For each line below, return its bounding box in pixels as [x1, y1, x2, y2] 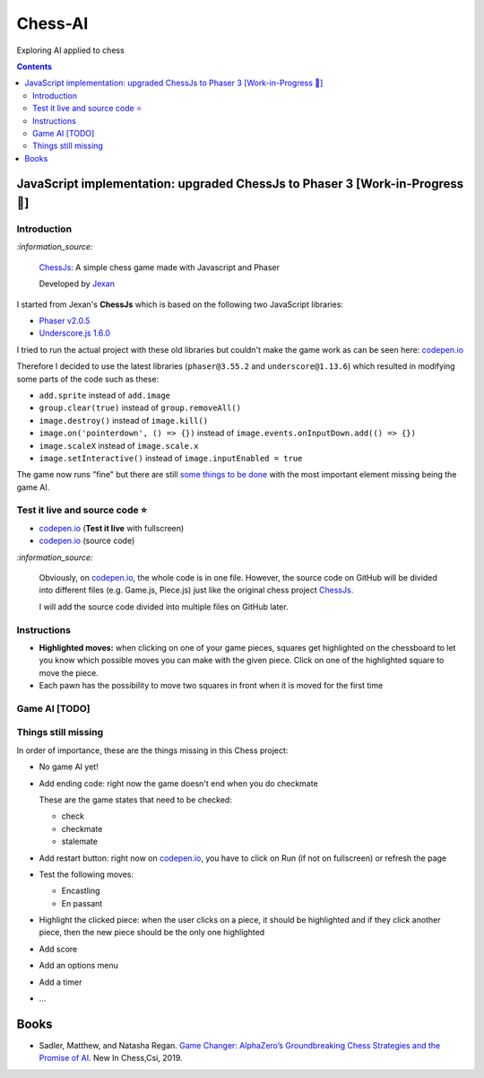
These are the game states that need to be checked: [39, 794, 232, 805]
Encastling [61, 885, 100, 897]
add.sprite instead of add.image [39, 390, 170, 400]
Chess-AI [16, 13, 89, 33]
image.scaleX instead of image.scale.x [39, 440, 199, 451]
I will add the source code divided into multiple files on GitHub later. [39, 601, 289, 612]
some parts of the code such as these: [16, 373, 160, 384]
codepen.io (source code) [39, 535, 135, 547]
